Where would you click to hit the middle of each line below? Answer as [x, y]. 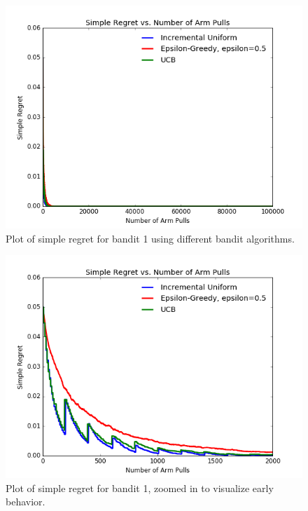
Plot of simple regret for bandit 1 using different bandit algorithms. [150, 238]
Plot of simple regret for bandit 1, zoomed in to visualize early [140, 488]
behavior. [26, 502]
